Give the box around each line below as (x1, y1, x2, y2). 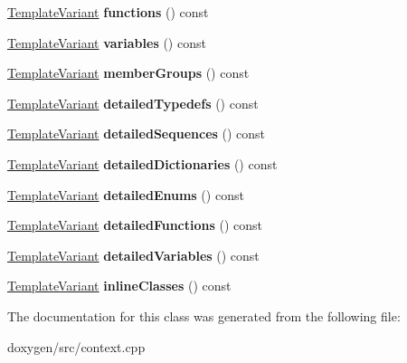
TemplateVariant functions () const (7, 3, 209, 21)
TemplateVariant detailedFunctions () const (7, 215, 262, 234)
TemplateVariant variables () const (7, 33, 206, 52)
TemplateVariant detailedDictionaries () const (7, 154, 278, 173)
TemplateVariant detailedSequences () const (7, 124, 266, 143)
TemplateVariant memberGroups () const (7, 63, 250, 82)
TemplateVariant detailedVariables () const (7, 245, 260, 264)
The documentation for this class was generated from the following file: (7, 306, 401, 325)
